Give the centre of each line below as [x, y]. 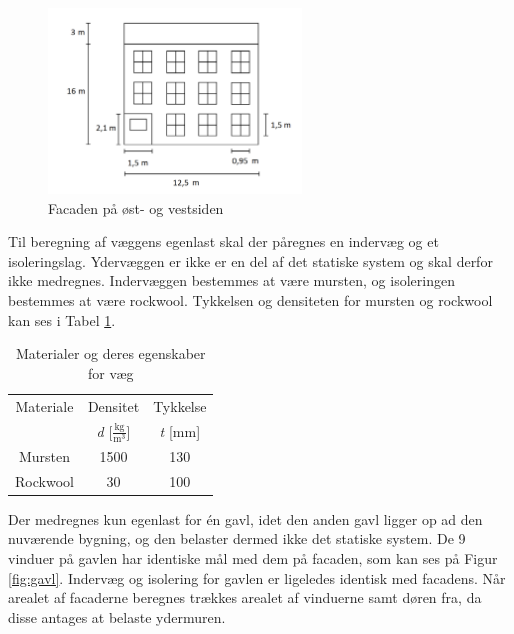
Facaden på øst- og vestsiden [136, 207]
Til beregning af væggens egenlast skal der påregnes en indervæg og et [223, 241]
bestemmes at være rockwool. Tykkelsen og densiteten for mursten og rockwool [250, 300]
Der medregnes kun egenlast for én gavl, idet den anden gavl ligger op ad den [245, 518]
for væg [110, 372]
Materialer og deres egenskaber [110, 353]
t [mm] [180, 430]
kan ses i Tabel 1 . [62, 319]
